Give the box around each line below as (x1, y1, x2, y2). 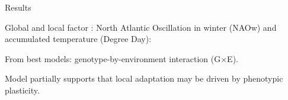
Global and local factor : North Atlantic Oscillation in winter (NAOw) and (5, 21, 277, 33)
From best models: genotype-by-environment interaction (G (5, 52, 221, 64)
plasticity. (5, 83, 40, 96)
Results (5, 1, 31, 13)
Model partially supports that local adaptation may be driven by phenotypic (5, 72, 283, 85)
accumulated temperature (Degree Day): (5, 33, 152, 45)
